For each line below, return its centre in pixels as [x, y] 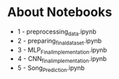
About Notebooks [60, 12]
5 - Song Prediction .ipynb [51, 69]
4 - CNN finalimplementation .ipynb [62, 60]
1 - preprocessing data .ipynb [57, 32]
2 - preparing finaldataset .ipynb [59, 41]
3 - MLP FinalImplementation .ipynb [62, 51]
